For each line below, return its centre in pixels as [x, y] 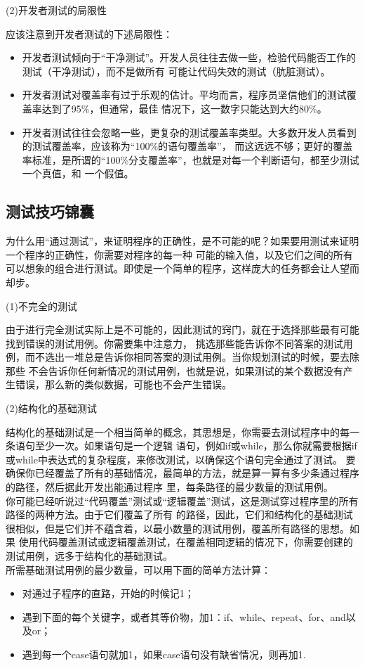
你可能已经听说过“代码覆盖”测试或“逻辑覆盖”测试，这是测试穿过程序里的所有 [182, 500]
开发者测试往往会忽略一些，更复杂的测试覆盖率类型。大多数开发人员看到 [189, 132]
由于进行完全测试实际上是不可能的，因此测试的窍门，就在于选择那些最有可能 [182, 329]
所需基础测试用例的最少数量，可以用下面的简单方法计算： [138, 569]
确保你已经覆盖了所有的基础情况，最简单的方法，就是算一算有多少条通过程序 [182, 473]
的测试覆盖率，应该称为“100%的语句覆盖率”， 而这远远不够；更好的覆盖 [187, 146]
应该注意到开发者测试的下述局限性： [89, 33]
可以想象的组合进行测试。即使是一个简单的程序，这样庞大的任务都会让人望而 [182, 268]
